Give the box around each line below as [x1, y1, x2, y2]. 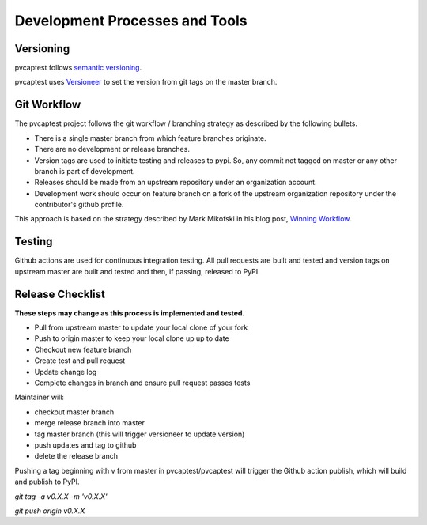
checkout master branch [34, 407, 115, 417]
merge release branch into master [34, 418, 145, 428]
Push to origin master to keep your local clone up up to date [34, 334, 229, 343]
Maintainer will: [14, 392, 65, 402]
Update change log [34, 367, 97, 376]
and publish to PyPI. [14, 477, 80, 486]
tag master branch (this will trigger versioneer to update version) [34, 429, 245, 439]
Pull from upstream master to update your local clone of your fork [34, 323, 248, 332]
